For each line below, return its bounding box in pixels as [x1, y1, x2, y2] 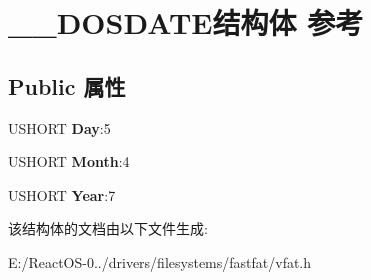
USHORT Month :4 [8, 151, 130, 172]
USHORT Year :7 [8, 184, 116, 205]
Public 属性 [8, 70, 126, 101]
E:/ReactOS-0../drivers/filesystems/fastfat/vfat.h [8, 251, 312, 272]
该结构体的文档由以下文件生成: [8, 218, 208, 239]
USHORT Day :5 [8, 117, 111, 138]
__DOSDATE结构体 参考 [8, 2, 364, 43]
